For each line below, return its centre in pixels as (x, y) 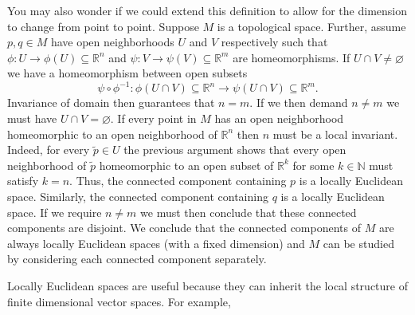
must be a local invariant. (335, 134)
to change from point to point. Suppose (103, 26)
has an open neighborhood (279, 118)
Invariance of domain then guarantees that (111, 102)
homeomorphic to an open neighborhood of (112, 134)
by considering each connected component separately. (137, 259)
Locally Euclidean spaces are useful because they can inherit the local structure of (207, 285)
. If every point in (153, 118)
